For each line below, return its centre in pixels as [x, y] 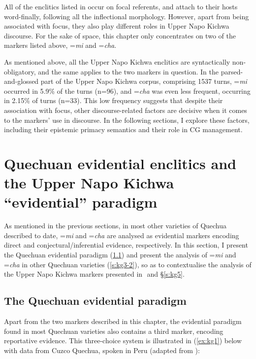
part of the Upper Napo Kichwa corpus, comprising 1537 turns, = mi [144, 81]
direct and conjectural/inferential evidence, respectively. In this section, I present [126, 245]
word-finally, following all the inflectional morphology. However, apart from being [127, 16]
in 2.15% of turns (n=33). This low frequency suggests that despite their [113, 100]
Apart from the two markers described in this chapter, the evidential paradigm [123, 321]
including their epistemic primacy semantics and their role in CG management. [123, 129]
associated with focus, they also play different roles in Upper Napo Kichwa [117, 26]
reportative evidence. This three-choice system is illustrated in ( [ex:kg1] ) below [123, 341]
